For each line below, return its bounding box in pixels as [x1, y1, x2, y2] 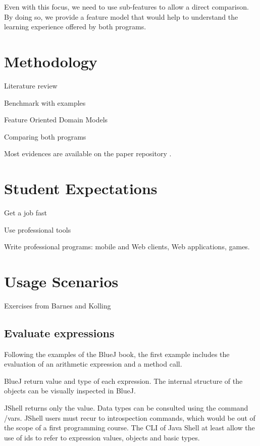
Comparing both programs [4, 131, 86, 142]
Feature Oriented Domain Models [4, 114, 108, 125]
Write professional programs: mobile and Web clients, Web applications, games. [4, 241, 250, 252]
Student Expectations [4, 178, 158, 199]
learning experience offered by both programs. [4, 21, 146, 32]
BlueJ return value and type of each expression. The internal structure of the [4, 375, 243, 386]
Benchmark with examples [4, 97, 86, 108]
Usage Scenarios [4, 271, 119, 291]
